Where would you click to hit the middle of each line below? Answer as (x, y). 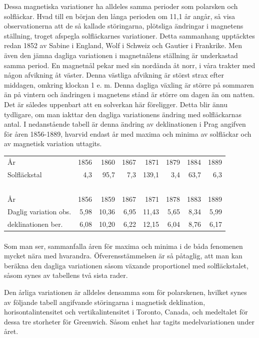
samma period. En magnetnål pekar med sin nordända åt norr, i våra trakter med (130, 65)
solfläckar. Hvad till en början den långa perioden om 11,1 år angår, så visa (120, 16)
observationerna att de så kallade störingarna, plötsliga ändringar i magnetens (124, 26)
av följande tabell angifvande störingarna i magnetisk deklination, (105, 302)
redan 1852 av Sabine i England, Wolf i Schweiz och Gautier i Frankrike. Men (123, 45)
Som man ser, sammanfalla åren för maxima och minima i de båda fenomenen (123, 246)
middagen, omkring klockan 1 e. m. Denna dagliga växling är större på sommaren (129, 84)
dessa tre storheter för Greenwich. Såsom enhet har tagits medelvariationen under (129, 321)
